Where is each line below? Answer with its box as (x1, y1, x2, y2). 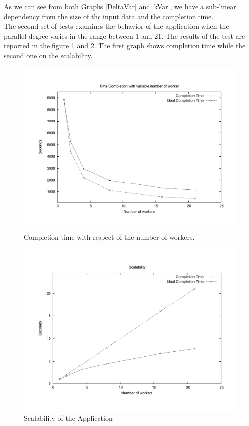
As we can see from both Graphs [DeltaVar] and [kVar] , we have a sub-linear (4, 1, 236, 11)
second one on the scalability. (4, 50, 93, 60)
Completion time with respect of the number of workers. (24, 231, 195, 242)
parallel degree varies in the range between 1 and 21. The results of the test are (4, 30, 245, 41)
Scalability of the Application (24, 413, 113, 423)
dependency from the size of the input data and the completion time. (4, 11, 214, 21)
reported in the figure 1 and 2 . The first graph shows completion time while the (4, 40, 246, 51)
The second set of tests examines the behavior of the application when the (4, 21, 229, 31)
